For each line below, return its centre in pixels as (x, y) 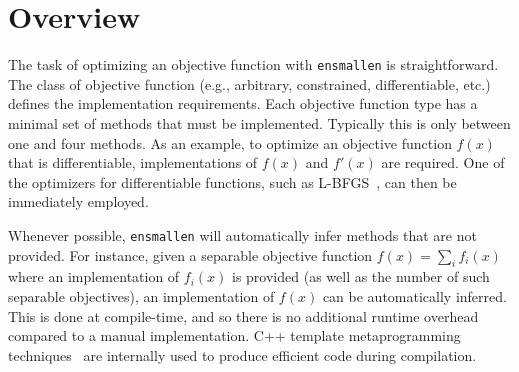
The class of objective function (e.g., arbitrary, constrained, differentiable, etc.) (249, 83)
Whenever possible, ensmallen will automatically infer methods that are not (242, 234)
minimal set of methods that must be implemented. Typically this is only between (259, 122)
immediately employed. (78, 201)
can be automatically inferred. (414, 295)
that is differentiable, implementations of (133, 162)
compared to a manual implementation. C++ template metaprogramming (234, 335)
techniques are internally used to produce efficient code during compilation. (242, 354)
